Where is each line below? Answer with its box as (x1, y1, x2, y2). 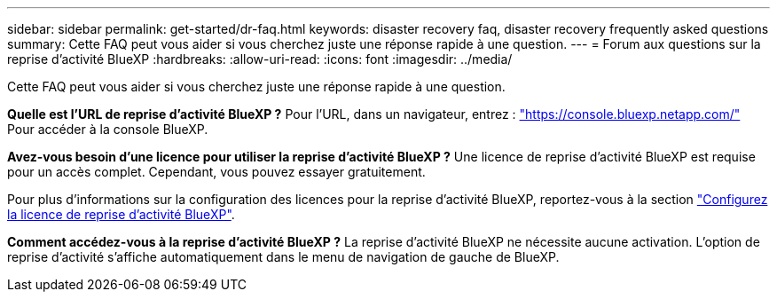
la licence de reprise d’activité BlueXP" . (7, 207, 235, 222)
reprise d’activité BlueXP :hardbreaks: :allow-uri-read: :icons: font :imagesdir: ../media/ (7, 51, 513, 67)
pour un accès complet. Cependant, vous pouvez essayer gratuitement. (7, 164, 426, 179)
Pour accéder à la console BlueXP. (7, 122, 208, 137)
